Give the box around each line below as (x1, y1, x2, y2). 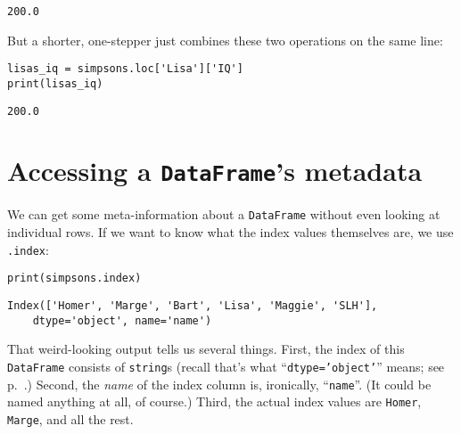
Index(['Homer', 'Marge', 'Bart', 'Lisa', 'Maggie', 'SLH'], (7, 299, 378, 313)
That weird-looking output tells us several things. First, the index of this (7, 340, 405, 358)
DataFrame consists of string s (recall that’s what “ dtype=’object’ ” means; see (7, 356, 445, 375)
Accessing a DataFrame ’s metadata (7, 152, 423, 189)
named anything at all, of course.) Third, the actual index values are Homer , (7, 392, 422, 411)
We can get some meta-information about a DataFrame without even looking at (7, 205, 440, 224)
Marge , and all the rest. (7, 409, 134, 428)
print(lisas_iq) (7, 77, 103, 90)
